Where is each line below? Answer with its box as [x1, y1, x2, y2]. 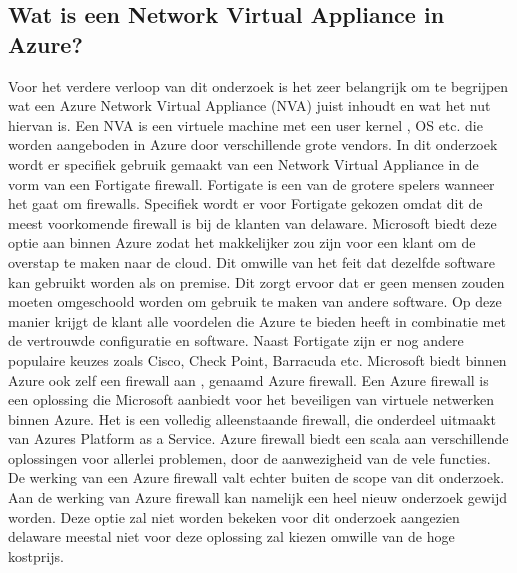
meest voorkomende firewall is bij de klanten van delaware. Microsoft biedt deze [8, 212, 497, 233]
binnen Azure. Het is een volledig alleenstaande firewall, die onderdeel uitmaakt [8, 408, 496, 429]
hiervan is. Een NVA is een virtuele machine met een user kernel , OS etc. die [8, 114, 483, 135]
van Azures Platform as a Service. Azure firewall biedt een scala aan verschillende [8, 428, 509, 449]
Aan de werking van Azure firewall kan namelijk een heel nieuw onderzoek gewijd [8, 487, 508, 508]
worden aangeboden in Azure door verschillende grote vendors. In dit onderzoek [8, 134, 498, 155]
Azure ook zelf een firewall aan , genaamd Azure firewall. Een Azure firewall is [8, 369, 489, 390]
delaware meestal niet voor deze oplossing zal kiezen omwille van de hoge [8, 526, 455, 547]
